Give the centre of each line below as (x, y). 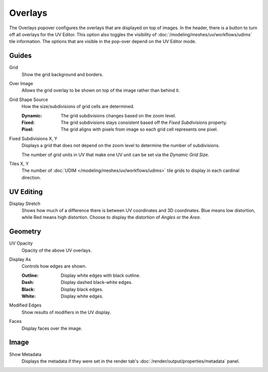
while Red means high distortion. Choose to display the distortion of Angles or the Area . (111, 217)
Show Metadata (25, 354)
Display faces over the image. (52, 328)
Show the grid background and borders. (63, 74)
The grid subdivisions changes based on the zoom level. (118, 115)
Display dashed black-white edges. (97, 282)
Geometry (25, 232)
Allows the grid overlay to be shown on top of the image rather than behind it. (101, 90)
